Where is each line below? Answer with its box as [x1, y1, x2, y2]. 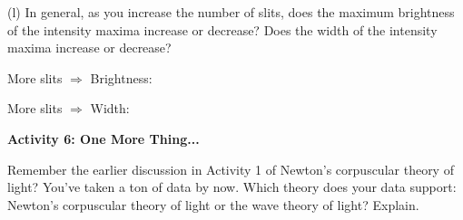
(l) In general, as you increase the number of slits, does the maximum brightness [7, 3, 455, 21]
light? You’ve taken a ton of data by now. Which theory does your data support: [7, 177, 457, 196]
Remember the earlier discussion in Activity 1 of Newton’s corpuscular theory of [7, 159, 454, 178]
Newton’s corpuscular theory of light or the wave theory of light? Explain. [7, 195, 419, 214]
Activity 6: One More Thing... [7, 129, 200, 148]
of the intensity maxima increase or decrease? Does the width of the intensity [7, 20, 438, 39]
